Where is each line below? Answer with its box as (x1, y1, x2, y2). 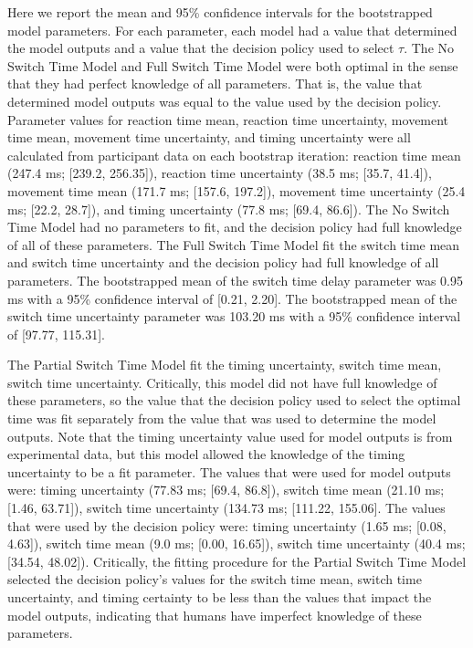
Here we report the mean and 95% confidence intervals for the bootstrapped (7, 3, 433, 21)
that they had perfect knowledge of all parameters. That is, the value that (7, 74, 423, 93)
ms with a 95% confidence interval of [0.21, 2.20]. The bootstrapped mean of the (7, 288, 457, 308)
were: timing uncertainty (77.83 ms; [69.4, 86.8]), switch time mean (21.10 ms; (7, 480, 445, 499)
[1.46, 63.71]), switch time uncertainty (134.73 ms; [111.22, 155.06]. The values (7, 498, 446, 517)
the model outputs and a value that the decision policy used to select (7, 38, 394, 57)
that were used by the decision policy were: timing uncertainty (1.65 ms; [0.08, (7, 516, 447, 535)
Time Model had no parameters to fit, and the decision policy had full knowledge (7, 217, 462, 236)
